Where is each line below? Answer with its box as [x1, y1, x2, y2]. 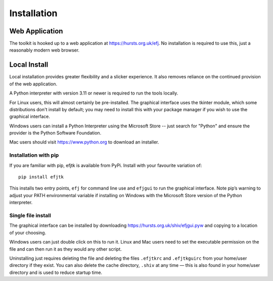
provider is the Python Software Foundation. [9, 130, 102, 136]
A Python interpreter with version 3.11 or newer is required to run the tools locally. [9, 90, 178, 96]
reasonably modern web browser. [9, 47, 80, 53]
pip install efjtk [18, 174, 64, 180]
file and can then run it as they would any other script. [9, 246, 122, 252]
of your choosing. [9, 229, 47, 236]
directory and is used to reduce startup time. [9, 269, 103, 275]
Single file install [9, 212, 52, 219]
